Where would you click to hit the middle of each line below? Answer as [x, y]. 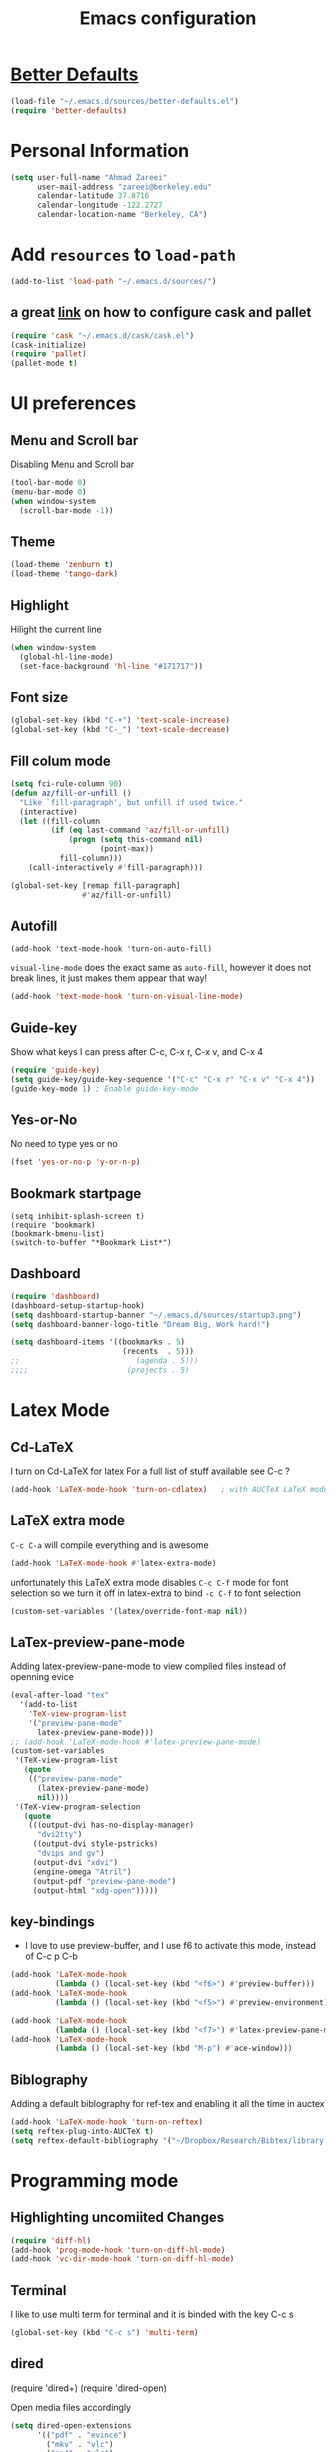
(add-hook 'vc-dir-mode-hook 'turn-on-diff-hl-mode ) [122, 2259]
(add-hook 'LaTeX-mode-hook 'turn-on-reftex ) [106, 2122]
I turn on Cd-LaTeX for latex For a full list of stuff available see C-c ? [150, 1471]
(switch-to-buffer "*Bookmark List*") [91, 1243]
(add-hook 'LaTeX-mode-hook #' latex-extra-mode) [113, 1563]
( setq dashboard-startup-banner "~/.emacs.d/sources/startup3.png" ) [156, 1315]
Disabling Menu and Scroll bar [72, 464]
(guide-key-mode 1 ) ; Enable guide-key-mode [104, 1088]
